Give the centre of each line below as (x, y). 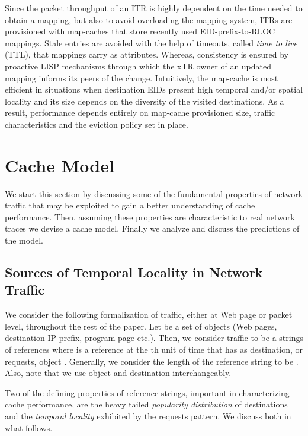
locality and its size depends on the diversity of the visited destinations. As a (145, 101)
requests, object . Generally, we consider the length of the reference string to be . (152, 361)
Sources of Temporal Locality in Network (134, 272)
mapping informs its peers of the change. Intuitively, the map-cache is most (142, 78)
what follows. (29, 427)
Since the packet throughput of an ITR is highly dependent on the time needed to (154, 8)
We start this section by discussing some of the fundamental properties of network (154, 193)
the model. (24, 240)
